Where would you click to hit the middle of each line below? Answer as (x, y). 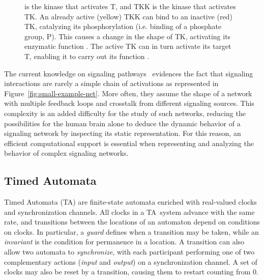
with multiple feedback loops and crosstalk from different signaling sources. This (129, 103)
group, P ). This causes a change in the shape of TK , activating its (128, 36)
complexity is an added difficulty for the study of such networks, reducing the (125, 113)
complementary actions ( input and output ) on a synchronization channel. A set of (131, 261)
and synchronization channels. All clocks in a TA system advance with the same (129, 212)
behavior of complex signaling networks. (66, 153)
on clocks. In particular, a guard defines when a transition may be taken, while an (131, 231)
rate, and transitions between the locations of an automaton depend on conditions (132, 222)
